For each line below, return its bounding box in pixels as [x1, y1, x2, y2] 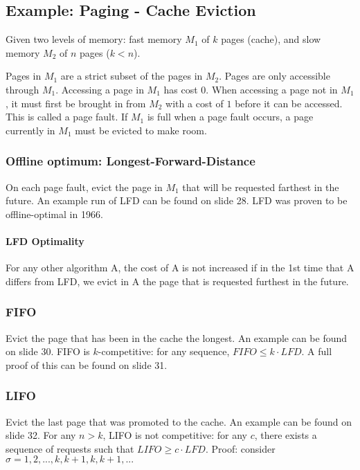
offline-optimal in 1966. [6, 206, 103, 221]
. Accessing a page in [55, 82, 144, 96]
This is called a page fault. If [6, 109, 128, 124]
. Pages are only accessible [219, 69, 330, 83]
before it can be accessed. [235, 96, 343, 110]
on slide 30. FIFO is [6, 344, 90, 359]
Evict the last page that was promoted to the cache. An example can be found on [6, 414, 352, 428]
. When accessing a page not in [206, 82, 338, 96]
